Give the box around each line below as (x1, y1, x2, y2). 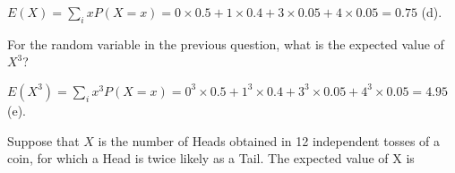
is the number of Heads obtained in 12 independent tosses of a (98, 131, 441, 150)
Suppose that (7, 131, 80, 150)
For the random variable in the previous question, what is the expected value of (7, 34, 444, 53)
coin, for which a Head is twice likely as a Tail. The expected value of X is (7, 149, 415, 168)
